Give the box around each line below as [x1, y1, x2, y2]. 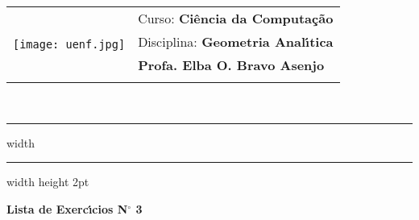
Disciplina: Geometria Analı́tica [138, 32, 334, 51]
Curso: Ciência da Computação [138, 9, 334, 27]
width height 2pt [6, 173, 89, 190]
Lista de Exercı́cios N [6, 200, 128, 217]
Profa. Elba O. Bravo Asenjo [138, 56, 325, 74]
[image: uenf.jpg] [13, 37, 126, 51]
